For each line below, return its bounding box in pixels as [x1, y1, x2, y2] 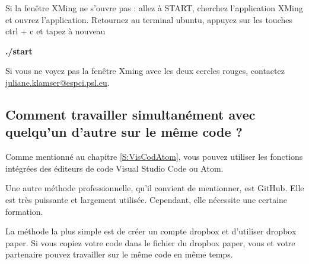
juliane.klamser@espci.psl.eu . [5, 76, 110, 88]
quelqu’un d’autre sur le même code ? [5, 123, 243, 141]
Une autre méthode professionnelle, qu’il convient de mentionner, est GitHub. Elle [5, 182, 304, 194]
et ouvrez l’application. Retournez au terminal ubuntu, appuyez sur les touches [5, 13, 292, 25]
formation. [5, 205, 43, 217]
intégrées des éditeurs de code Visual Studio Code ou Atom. [5, 162, 224, 174]
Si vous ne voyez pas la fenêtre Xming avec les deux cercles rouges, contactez [5, 65, 285, 77]
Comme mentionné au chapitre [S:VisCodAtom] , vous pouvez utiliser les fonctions [5, 150, 303, 163]
